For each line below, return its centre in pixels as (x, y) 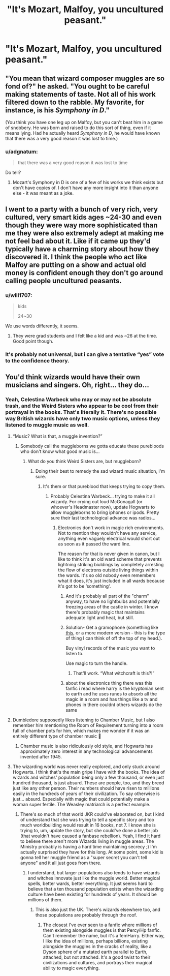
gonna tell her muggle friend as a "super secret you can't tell (83, 857)
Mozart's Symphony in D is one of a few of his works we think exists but (88, 182)
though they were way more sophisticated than (81, 225)
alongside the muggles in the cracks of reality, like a (97, 946)
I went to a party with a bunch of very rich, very (82, 209)
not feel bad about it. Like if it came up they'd (78, 241)
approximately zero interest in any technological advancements (87, 751)
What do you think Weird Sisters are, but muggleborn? (84, 461)
